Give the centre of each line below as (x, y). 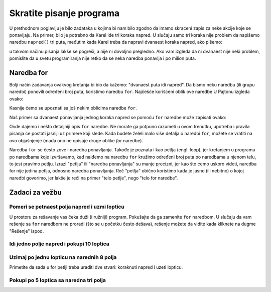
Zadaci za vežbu (36, 192)
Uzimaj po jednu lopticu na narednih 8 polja (63, 257)
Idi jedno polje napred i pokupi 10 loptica (59, 244)
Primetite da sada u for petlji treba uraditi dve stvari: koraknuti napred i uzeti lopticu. (96, 267)
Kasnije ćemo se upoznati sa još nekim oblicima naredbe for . (73, 108)
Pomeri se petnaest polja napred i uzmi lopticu (67, 207)
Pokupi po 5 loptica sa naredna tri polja (58, 280)
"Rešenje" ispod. (27, 231)
